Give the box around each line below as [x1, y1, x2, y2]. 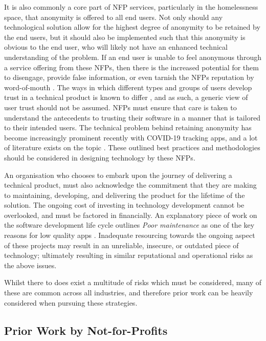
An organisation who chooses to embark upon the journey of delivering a [4, 169, 232, 180]
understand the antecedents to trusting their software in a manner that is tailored [4, 112, 261, 123]
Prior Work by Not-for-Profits [4, 322, 168, 338]
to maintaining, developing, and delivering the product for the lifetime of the [4, 189, 245, 200]
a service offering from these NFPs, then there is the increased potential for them [4, 62, 259, 72]
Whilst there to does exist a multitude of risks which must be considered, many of [4, 277, 262, 288]
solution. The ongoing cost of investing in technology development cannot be [4, 199, 245, 210]
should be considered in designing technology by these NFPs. [4, 152, 195, 163]
